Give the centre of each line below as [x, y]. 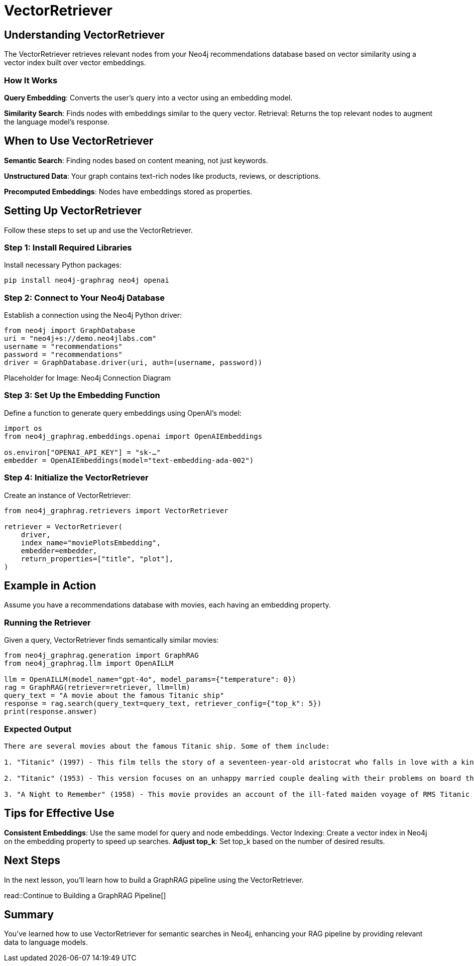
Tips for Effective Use [59, 813]
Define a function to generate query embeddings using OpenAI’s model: [123, 413]
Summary [29, 915]
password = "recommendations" [64, 355]
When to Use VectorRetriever [79, 141]
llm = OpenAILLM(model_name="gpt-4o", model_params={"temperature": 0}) [150, 680]
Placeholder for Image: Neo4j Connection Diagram [88, 378]
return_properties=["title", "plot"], [97, 559]
